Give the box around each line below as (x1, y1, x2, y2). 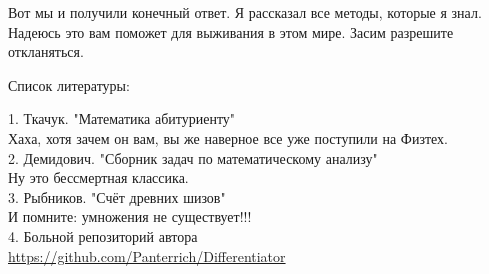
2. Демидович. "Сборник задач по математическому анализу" (8, 147, 378, 168)
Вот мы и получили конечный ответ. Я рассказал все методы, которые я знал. (8, 2, 482, 22)
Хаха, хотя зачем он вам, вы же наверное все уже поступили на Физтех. (8, 127, 448, 148)
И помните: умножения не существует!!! (8, 206, 252, 227)
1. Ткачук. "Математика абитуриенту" (8, 108, 236, 129)
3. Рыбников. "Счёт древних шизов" (8, 186, 226, 207)
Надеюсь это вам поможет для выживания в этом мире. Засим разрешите (8, 21, 454, 42)
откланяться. (8, 41, 84, 62)
